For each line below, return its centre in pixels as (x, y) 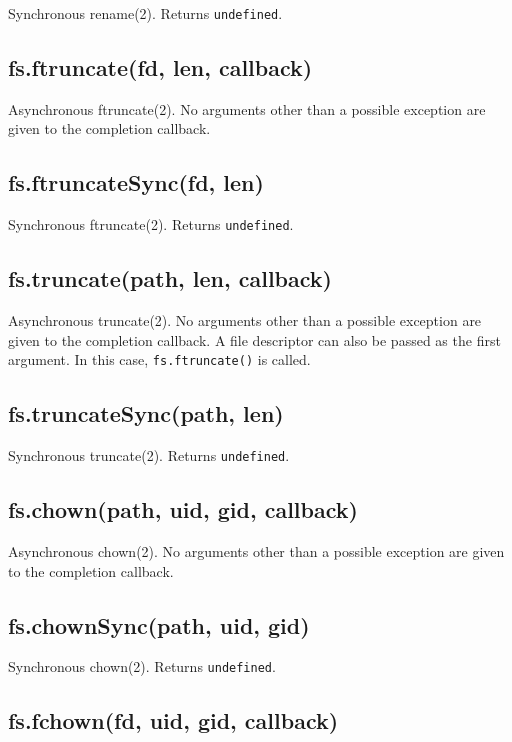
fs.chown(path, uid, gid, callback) (183, 509)
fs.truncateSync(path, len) (146, 413)
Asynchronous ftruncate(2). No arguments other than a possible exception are (247, 108)
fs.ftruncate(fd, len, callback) (160, 67)
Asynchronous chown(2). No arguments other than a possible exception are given (256, 551)
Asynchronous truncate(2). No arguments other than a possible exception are (245, 320)
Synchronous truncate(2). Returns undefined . (149, 455)
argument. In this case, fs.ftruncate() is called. (159, 359)
